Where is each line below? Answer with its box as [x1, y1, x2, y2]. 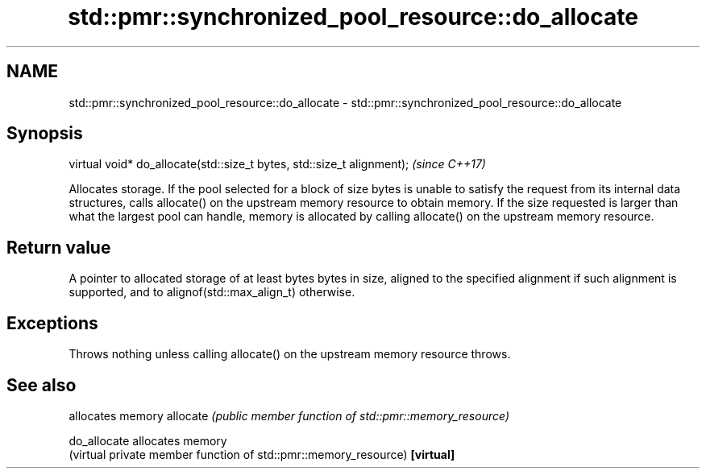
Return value [6, 237, 111, 258]
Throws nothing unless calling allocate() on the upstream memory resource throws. [69, 347, 511, 361]
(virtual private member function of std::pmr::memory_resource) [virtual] [69, 447, 455, 461]
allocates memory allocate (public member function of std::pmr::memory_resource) [69, 408, 509, 423]
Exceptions [6, 312, 98, 333]
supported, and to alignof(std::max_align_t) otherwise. [69, 285, 355, 299]
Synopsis [6, 123, 83, 144]
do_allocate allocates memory [69, 433, 227, 448]
